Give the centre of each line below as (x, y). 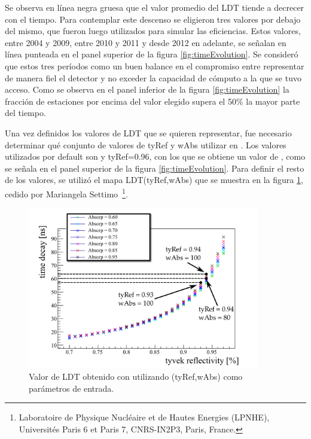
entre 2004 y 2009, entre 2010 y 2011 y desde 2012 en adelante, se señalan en (146, 42)
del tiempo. (25, 113)
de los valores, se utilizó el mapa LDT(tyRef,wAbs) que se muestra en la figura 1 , (154, 180)
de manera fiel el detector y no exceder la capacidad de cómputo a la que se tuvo (153, 77)
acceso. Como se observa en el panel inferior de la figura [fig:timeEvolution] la (147, 89)
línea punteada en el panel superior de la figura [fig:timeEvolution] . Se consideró (152, 54)
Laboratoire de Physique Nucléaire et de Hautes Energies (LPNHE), (144, 417)
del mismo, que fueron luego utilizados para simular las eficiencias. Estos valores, (153, 31)
